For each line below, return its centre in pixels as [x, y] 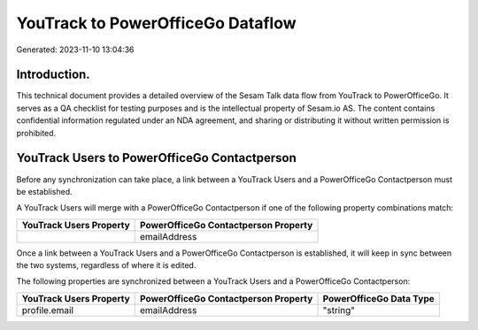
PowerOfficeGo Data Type [378, 298]
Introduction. [53, 75]
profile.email [48, 310]
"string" [339, 310]
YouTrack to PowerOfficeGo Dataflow [156, 23]
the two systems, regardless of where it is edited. [106, 265]
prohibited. [36, 133]
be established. [44, 191]
